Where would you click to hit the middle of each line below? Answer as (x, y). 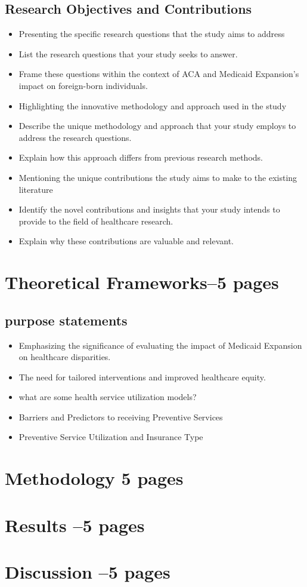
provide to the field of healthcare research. (96, 221)
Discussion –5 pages (88, 571)
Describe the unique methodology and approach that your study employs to (157, 126)
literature (36, 189)
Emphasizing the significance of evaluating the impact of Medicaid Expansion (160, 345)
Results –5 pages (75, 525)
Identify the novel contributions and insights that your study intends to (149, 209)
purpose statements (66, 320)
